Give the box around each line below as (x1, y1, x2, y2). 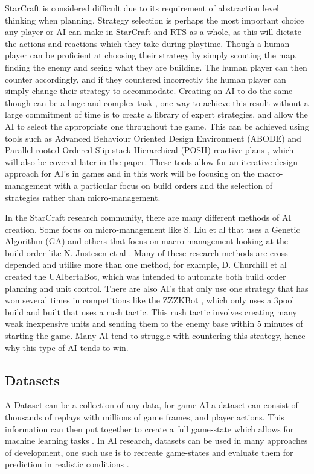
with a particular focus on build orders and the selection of (54, 179, 272, 191)
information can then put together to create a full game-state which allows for (5, 422, 294, 435)
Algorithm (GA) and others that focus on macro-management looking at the (5, 235, 288, 247)
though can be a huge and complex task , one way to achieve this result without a (5, 96, 309, 109)
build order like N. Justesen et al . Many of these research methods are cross (5, 246, 288, 259)
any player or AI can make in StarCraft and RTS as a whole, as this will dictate (5, 25, 301, 38)
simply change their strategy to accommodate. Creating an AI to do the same (5, 84, 293, 97)
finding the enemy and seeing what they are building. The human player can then (5, 60, 307, 73)
